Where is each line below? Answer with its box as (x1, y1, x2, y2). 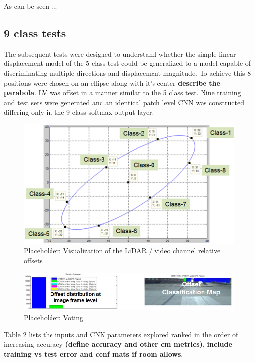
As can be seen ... (4, 1, 57, 11)
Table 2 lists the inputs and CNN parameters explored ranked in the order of (4, 329, 238, 339)
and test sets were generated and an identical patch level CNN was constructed (4, 97, 244, 107)
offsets (24, 255, 43, 265)
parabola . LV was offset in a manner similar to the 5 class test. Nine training (4, 87, 241, 98)
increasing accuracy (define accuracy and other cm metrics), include (4, 339, 232, 349)
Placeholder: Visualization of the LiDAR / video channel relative (24, 245, 221, 256)
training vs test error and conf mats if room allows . (4, 348, 183, 359)
